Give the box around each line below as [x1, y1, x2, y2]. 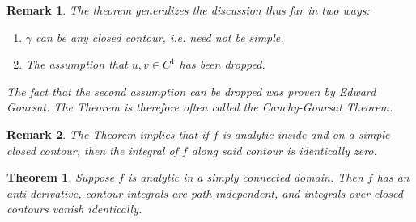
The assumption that [25, 56, 128, 73]
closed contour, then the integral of [6, 141, 178, 158]
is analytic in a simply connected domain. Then [128, 169, 363, 186]
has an [376, 169, 410, 186]
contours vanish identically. [6, 200, 142, 217]
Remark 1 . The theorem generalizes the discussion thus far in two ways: [6, 2, 370, 18]
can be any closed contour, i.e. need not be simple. [36, 28, 284, 45]
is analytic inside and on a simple [222, 125, 390, 142]
